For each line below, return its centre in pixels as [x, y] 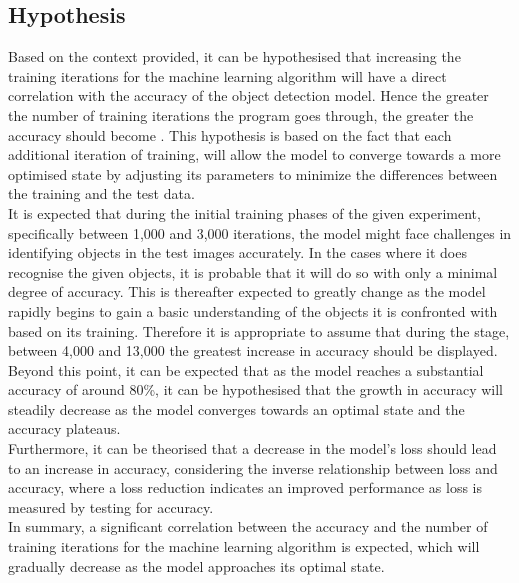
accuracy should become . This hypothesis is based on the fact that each [230, 134]
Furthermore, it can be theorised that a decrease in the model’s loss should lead [252, 448]
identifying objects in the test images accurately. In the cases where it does [237, 252]
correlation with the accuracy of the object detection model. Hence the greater [248, 95]
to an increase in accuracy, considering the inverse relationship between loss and [253, 467]
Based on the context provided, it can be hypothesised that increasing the [234, 56]
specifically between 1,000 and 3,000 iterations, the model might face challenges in [260, 232]
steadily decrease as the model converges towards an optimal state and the [236, 408]
